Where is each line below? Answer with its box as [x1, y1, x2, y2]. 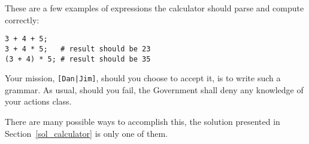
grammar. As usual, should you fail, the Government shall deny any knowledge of [5, 83, 304, 96]
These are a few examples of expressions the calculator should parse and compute [5, 2, 304, 14]
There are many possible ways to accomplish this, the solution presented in [5, 115, 280, 127]
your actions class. [5, 95, 72, 108]
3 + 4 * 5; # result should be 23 [5, 44, 151, 53]
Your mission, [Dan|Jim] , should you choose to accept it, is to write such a [5, 72, 281, 84]
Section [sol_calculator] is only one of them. [5, 127, 168, 139]
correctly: [5, 13, 40, 26]
